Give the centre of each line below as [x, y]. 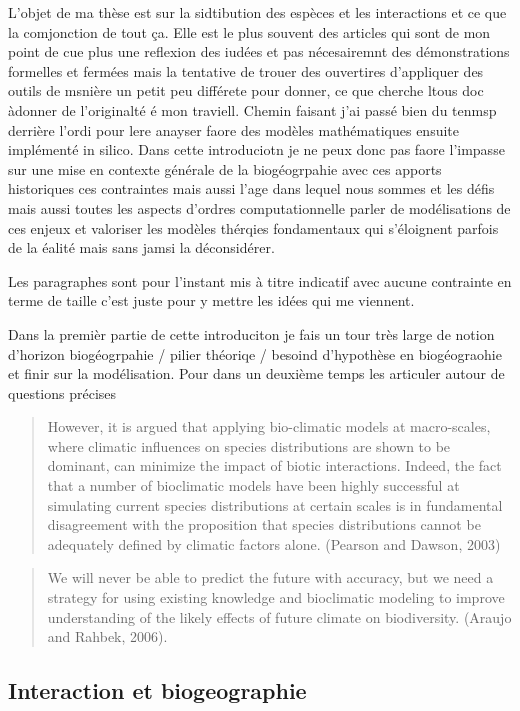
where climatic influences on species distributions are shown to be [249, 445]
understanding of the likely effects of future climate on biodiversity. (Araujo [279, 616]
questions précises [62, 392]
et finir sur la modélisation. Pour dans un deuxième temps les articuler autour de [256, 373]
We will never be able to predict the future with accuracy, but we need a [270, 577]
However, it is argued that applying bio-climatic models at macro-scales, [269, 426]
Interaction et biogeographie [157, 690]
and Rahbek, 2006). [107, 636]
